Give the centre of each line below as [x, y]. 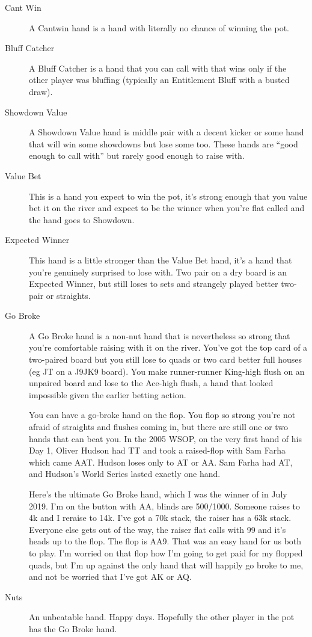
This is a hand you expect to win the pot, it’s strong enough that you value [168, 196]
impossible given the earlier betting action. [108, 394]
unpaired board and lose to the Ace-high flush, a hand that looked [151, 383]
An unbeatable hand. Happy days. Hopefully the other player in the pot [162, 617]
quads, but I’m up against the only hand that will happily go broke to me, [166, 565]
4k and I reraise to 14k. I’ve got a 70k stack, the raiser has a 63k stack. [160, 518]
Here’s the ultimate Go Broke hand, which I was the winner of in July [158, 494]
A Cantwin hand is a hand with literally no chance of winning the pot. [159, 27]
